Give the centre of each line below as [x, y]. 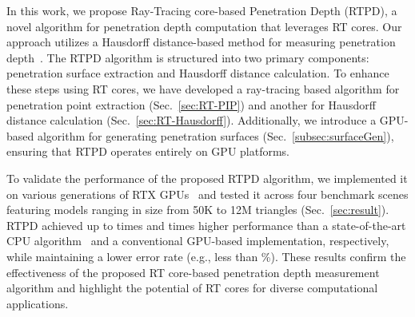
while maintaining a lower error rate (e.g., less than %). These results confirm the [206, 256]
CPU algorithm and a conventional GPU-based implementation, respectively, [198, 241]
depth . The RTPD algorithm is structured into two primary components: [188, 57]
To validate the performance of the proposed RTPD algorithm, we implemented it [207, 178]
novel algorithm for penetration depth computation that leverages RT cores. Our [204, 26]
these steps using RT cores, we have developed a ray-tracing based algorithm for [203, 88]
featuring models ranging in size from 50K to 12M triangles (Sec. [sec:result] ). [198, 210]
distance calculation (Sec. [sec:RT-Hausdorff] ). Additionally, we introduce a [192, 120]
